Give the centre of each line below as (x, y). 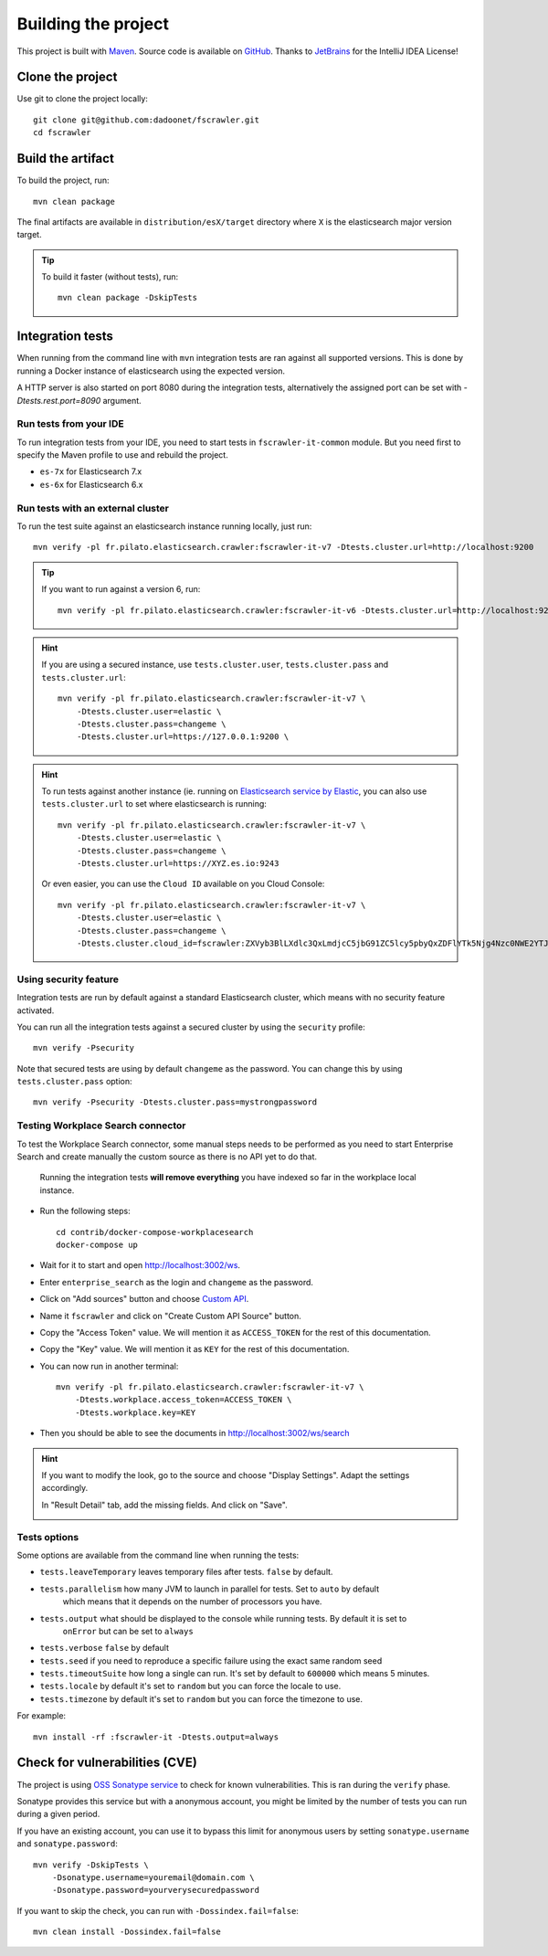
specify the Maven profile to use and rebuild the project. (122, 455)
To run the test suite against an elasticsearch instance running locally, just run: (164, 526)
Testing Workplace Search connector (101, 1126)
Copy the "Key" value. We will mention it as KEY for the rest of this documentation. (195, 1349)
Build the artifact (65, 159)
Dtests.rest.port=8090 (59, 400)
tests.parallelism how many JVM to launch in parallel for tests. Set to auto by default (210, 1589)
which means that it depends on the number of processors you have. (192, 1602)
